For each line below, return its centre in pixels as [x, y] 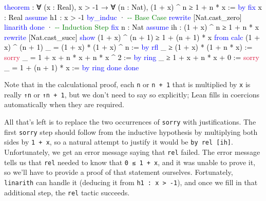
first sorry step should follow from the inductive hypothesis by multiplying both [131, 132]
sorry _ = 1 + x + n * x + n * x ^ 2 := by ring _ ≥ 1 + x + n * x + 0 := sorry [132, 57]
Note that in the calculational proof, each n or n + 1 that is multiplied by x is [127, 84]
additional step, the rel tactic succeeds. [67, 192]
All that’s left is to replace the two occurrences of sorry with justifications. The [130, 122]
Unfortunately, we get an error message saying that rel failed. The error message [132, 152]
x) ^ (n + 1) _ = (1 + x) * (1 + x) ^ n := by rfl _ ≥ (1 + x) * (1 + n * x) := [128, 47]
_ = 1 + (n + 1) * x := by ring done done [72, 67]
